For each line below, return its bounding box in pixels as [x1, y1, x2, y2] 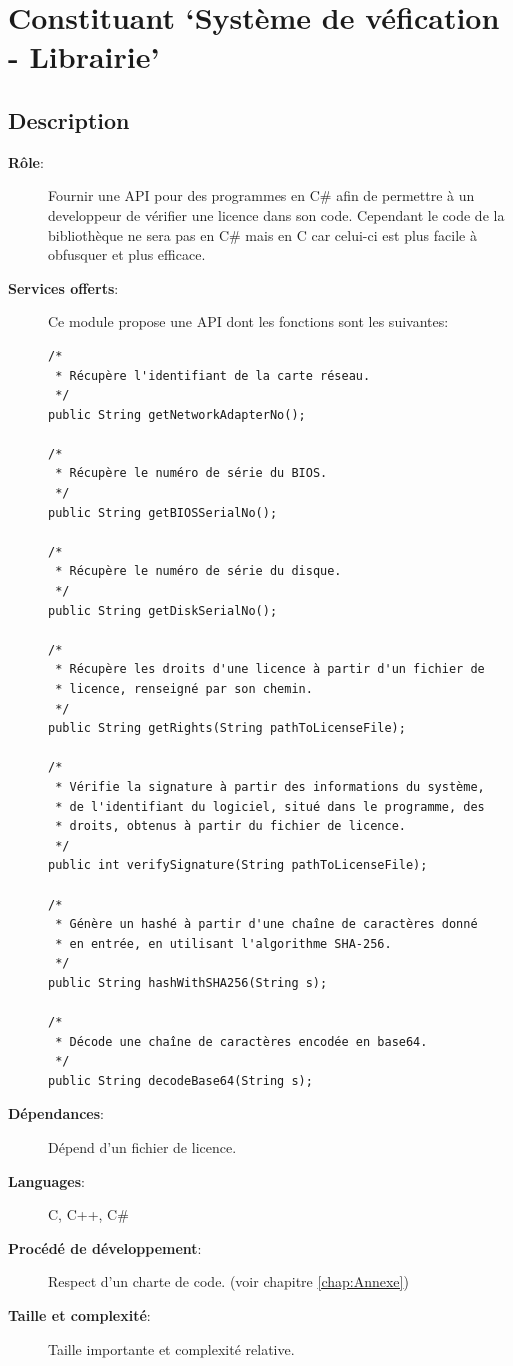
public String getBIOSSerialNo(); [48, 505, 278, 520]
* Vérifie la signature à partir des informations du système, [55, 779, 485, 794]
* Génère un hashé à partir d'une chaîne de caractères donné [55, 917, 478, 932]
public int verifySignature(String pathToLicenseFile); [48, 858, 428, 873]
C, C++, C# [48, 1204, 129, 1225]
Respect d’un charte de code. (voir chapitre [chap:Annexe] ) [48, 1271, 409, 1292]
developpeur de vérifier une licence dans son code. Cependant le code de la [48, 204, 505, 225]
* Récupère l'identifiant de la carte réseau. [55, 368, 371, 383]
